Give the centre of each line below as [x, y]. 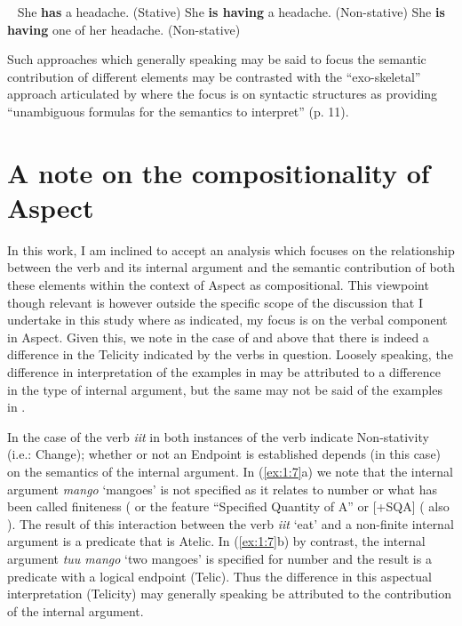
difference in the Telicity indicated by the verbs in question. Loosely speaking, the [230, 354]
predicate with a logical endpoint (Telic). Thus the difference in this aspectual [219, 576]
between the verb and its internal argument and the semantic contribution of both [231, 267]
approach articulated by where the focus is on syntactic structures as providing [223, 94]
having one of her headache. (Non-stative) [124, 29]
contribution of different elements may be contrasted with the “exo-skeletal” [214, 76]
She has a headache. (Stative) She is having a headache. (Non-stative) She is [231, 12]
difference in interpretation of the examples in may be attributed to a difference [224, 372]
